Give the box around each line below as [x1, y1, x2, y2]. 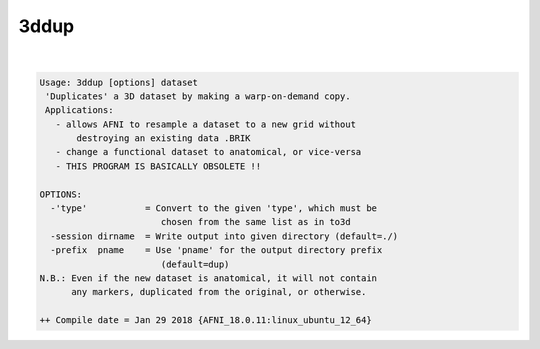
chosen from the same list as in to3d [160, 216, 351, 228]
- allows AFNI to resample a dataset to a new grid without [55, 118, 357, 130]
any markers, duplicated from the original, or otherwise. [71, 286, 367, 298]
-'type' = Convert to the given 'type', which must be [50, 203, 378, 214]
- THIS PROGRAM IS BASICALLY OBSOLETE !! [55, 160, 262, 172]
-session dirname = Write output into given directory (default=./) [50, 230, 399, 242]
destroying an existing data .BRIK [76, 133, 251, 144]
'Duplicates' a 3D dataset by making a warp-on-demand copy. [45, 90, 351, 102]
